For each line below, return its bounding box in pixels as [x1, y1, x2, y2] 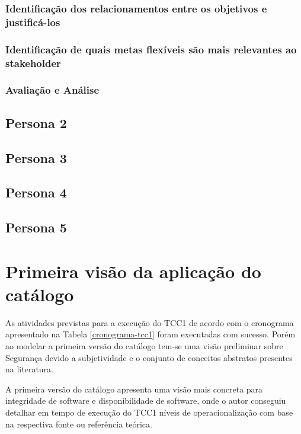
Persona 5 [5, 218, 67, 237]
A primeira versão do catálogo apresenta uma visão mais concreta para [5, 382, 263, 395]
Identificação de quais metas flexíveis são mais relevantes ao [5, 42, 297, 56]
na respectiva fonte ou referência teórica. [5, 417, 152, 430]
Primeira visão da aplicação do [5, 259, 261, 283]
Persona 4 [5, 183, 67, 202]
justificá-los [5, 14, 60, 29]
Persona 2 [5, 113, 67, 132]
